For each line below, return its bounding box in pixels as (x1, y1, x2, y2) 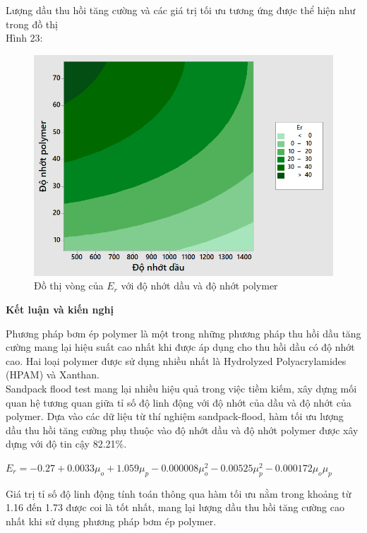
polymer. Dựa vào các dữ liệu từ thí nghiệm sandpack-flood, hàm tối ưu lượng (6, 409, 344, 424)
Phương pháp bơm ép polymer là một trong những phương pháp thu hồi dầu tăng (6, 325, 361, 340)
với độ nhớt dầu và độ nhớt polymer (121, 278, 278, 293)
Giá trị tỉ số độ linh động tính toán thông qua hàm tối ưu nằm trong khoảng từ (6, 486, 351, 501)
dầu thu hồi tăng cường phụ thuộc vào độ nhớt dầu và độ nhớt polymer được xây (6, 422, 359, 437)
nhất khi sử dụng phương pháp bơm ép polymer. (6, 513, 217, 528)
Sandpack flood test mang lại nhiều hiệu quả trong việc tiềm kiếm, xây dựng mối (6, 381, 357, 396)
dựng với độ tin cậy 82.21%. (6, 436, 127, 451)
